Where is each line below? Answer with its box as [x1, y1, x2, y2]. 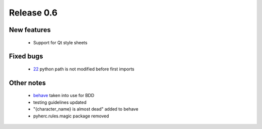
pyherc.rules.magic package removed [33, 113, 109, 119]
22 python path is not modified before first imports [33, 66, 134, 72]
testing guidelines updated [33, 99, 87, 105]
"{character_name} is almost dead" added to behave [33, 106, 138, 112]
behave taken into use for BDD [33, 93, 95, 98]
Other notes [9, 79, 46, 87]
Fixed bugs [9, 52, 43, 61]
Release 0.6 [9, 7, 58, 18]
